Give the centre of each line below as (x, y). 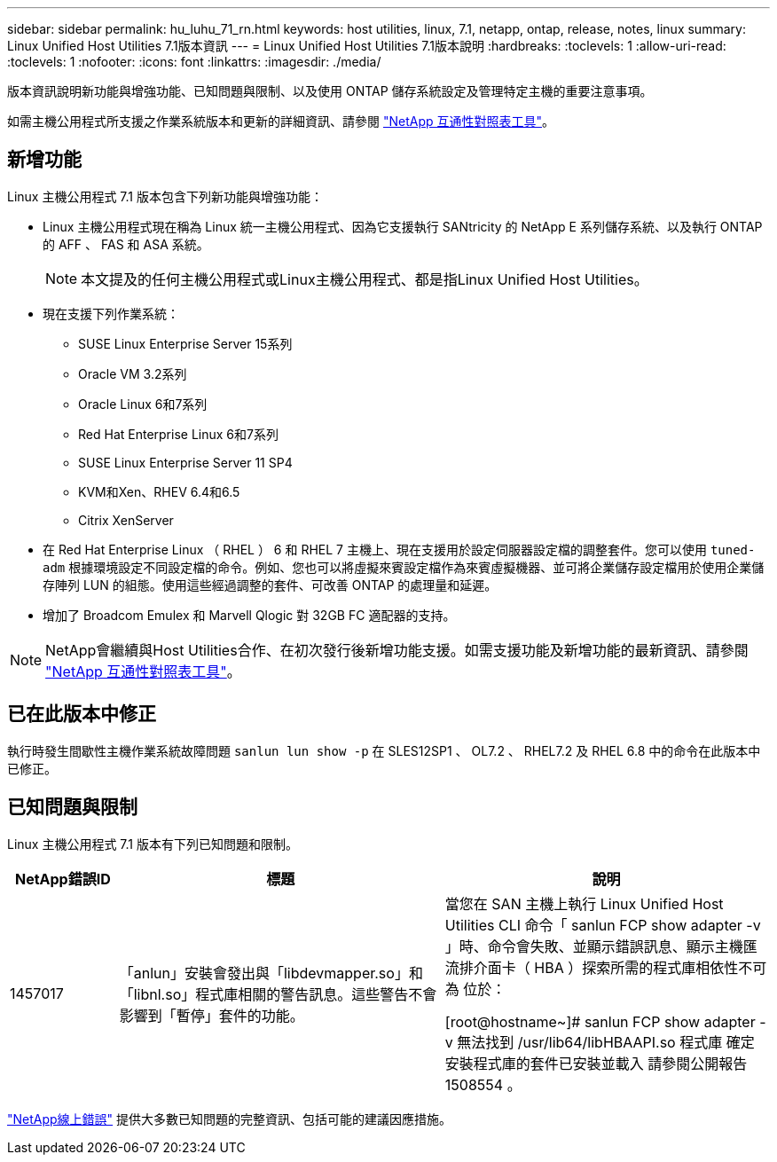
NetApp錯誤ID (63, 879)
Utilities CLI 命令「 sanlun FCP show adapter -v (603, 925)
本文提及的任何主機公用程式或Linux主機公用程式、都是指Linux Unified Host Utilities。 (365, 279)
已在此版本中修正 (82, 714)
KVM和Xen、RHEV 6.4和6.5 (159, 491)
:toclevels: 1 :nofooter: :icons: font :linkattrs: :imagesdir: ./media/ (194, 62)
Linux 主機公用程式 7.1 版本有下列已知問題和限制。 (153, 844)
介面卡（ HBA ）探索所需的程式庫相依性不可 (620, 967)
